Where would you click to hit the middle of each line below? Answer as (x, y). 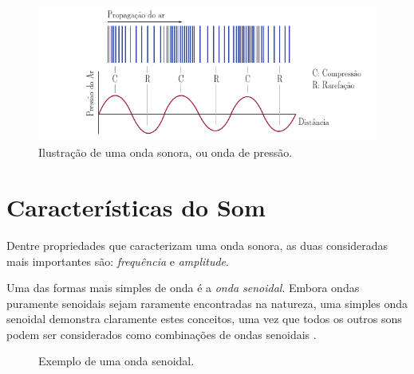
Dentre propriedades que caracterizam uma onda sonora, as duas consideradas (197, 245)
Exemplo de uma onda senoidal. (116, 361)
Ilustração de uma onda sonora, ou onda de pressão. (166, 152)
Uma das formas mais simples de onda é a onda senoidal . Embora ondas (183, 288)
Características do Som (136, 206)
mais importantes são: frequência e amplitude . (118, 261)
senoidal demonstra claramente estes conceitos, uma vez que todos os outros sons (204, 319)
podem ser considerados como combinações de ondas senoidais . (162, 334)
